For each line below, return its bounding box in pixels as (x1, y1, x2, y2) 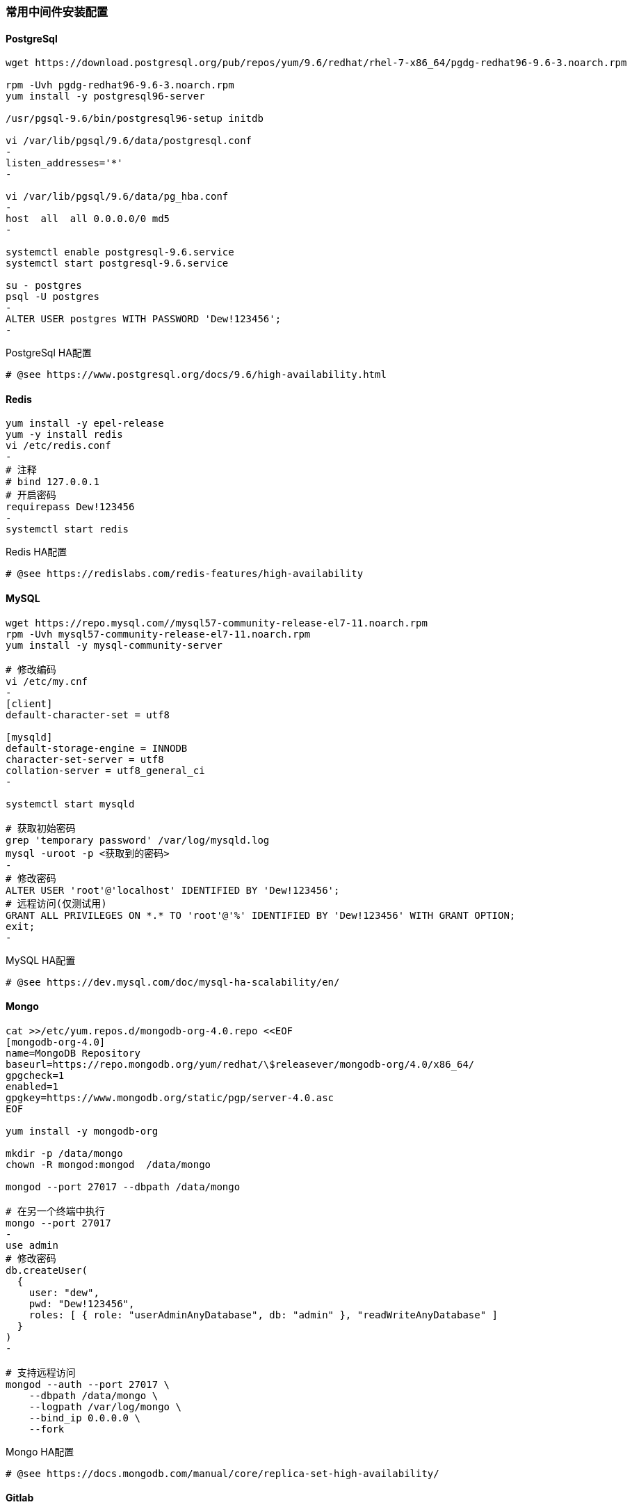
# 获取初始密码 (6, 822, 76, 834)
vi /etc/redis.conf (6, 440, 111, 452)
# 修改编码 (6, 663, 56, 675)
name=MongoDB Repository (6, 1047, 140, 1059)
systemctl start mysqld (6, 798, 135, 810)
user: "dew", (29, 1286, 99, 1298)
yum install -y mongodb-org (6, 1125, 159, 1137)
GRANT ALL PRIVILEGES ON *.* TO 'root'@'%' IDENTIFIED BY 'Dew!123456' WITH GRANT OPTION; (6, 909, 516, 921)
